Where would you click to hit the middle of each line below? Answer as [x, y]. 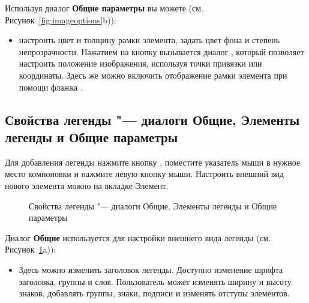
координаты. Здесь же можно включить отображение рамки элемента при [153, 75]
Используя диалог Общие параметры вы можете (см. [104, 8]
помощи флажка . [51, 87]
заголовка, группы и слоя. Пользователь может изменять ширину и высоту [155, 281]
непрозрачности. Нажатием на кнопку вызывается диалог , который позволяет [161, 51]
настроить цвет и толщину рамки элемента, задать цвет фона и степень [149, 40]
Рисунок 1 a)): [31, 249]
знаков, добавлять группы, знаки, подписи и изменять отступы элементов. [154, 293]
